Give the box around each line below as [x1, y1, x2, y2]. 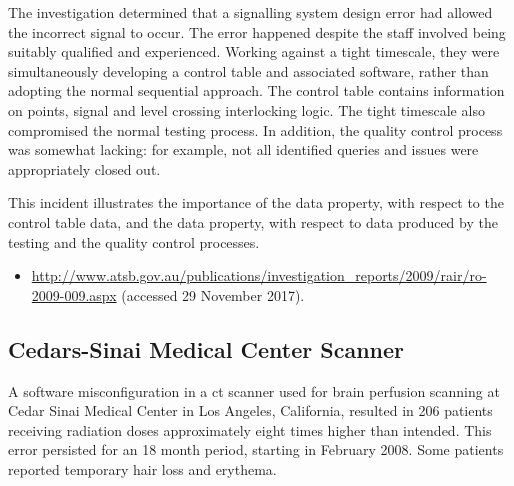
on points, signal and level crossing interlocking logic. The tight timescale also [8, 99, 485, 120]
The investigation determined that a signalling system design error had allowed [8, 2, 493, 22]
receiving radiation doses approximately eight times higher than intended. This [8, 419, 492, 440]
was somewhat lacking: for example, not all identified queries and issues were [8, 139, 479, 160]
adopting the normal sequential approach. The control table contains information [8, 80, 505, 101]
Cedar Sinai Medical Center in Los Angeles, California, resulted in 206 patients [8, 400, 493, 421]
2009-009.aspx [31, 284, 117, 305]
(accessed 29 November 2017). [121, 284, 305, 305]
